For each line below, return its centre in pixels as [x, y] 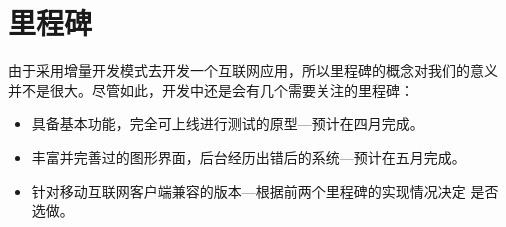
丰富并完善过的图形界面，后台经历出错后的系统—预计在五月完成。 [248, 156]
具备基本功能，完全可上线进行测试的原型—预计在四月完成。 [227, 123]
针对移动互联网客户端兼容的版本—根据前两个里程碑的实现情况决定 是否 [265, 190]
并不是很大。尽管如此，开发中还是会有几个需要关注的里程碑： [211, 89]
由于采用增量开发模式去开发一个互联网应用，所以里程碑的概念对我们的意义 [253, 70]
